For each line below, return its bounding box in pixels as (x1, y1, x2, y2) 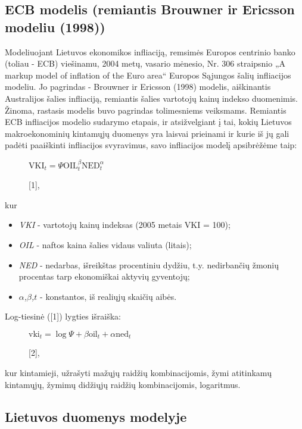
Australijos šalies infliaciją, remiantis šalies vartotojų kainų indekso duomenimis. (5, 92, 298, 104)
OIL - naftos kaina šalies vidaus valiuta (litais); (18, 238, 192, 250)
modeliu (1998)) (5, 17, 105, 36)
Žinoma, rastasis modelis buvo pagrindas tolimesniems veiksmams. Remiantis (5, 104, 287, 116)
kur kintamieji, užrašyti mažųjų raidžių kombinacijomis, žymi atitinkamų (5, 366, 272, 378)
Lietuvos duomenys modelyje (5, 407, 187, 425)
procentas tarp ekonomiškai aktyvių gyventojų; (18, 270, 190, 283)
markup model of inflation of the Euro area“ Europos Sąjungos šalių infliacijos (5, 68, 291, 81)
